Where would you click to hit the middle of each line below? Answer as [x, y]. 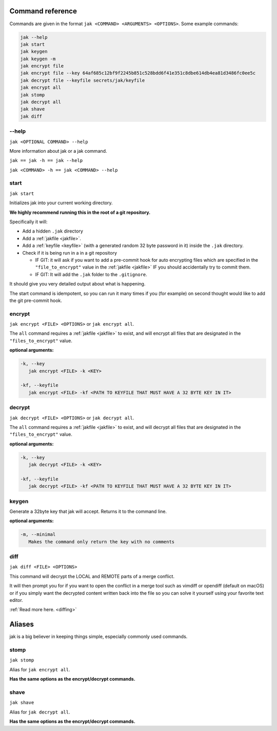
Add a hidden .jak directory [53, 231]
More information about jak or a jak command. [58, 151]
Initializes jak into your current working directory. [61, 203]
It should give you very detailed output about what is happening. [77, 284]
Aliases [22, 624]
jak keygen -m [38, 59]
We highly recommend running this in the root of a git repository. [80, 212]
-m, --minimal [38, 534]
